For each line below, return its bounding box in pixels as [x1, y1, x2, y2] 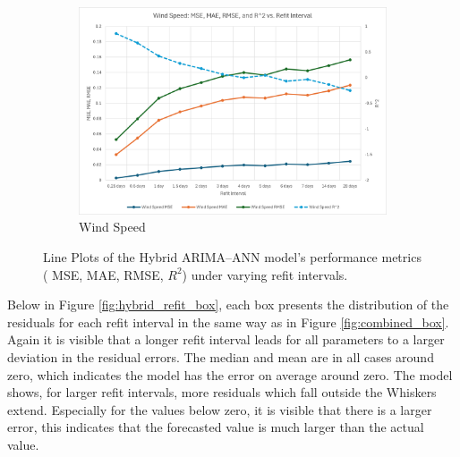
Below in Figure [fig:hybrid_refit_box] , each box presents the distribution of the [7, 295, 449, 314]
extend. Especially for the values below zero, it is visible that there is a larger [7, 400, 432, 419]
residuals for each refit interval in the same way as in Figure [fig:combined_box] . [7, 312, 449, 331]
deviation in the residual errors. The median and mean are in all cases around [7, 347, 434, 366]
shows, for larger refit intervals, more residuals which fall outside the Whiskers [7, 383, 437, 402]
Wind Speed [79, 217, 146, 236]
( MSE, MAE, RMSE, [43, 265, 164, 284]
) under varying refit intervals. [182, 265, 348, 284]
